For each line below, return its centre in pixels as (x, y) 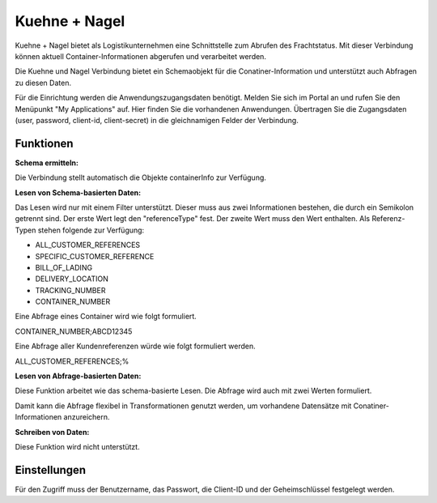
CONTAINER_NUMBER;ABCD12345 (74, 331)
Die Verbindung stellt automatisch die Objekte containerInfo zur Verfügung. (141, 177)
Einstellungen (51, 470)
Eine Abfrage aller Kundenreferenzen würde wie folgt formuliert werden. (136, 346)
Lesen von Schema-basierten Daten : (78, 192)
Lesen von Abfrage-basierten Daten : (78, 376)
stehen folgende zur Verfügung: (91, 230)
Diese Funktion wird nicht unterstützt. (78, 447)
